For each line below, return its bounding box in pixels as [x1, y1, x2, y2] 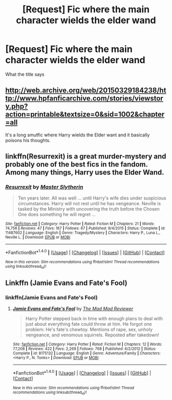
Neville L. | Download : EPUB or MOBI [5, 235, 71, 240]
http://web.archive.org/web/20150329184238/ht [5, 86, 166, 95]
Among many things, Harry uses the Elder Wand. [5, 168, 164, 177]
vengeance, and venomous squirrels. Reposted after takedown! [25, 332, 160, 338]
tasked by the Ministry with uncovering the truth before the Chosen [17, 206, 160, 212]
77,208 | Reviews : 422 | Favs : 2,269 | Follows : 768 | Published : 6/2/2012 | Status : [12, 346, 157, 352]
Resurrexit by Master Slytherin [5, 184, 83, 191]
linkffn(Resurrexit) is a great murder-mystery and [5, 152, 166, 161]
